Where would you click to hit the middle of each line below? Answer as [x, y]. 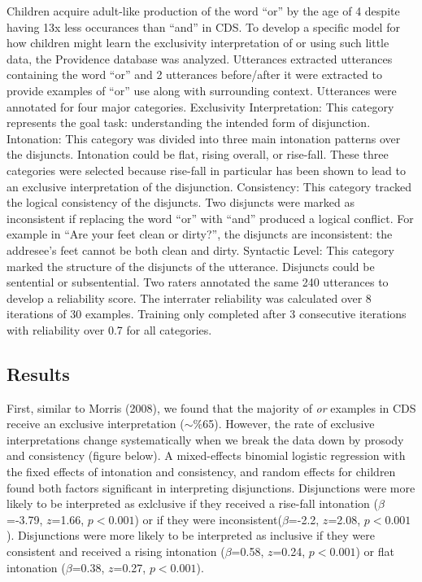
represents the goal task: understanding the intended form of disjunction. [189, 123]
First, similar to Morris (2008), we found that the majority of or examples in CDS [211, 407]
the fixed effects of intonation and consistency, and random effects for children [201, 472]
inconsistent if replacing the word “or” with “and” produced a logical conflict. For [210, 218]
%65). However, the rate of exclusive [284, 424]
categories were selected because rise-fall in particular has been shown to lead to [206, 170]
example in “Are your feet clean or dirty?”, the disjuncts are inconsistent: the [200, 234]
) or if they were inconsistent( [208, 519]
